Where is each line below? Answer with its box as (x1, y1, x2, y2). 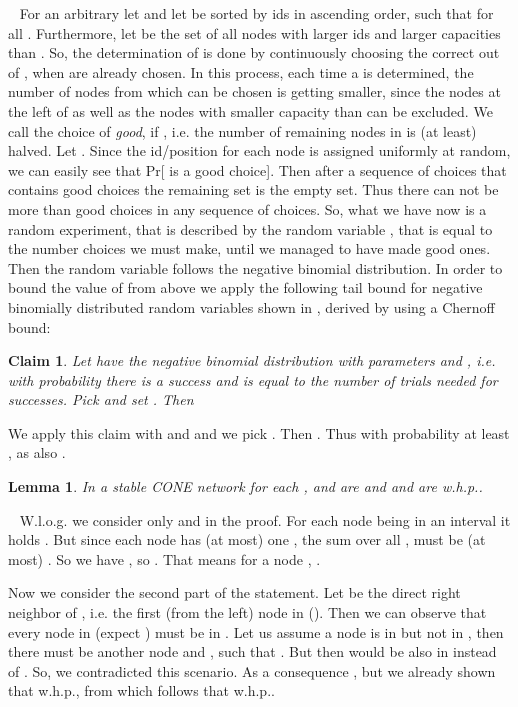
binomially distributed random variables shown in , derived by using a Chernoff (8, 296, 495, 317)
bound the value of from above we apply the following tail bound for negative (8, 277, 483, 298)
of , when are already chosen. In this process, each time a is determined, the (8, 61, 474, 82)
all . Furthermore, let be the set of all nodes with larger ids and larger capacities (8, 22, 501, 43)
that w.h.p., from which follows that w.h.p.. (8, 680, 275, 701)
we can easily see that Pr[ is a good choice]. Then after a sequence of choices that (8, 159, 507, 180)
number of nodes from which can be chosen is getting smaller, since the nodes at (8, 81, 501, 102)
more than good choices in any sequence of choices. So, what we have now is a (8, 198, 487, 219)
